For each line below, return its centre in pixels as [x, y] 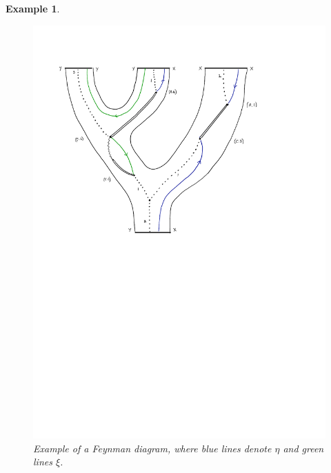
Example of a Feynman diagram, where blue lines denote [152, 448]
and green [303, 448]
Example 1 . [33, 8]
